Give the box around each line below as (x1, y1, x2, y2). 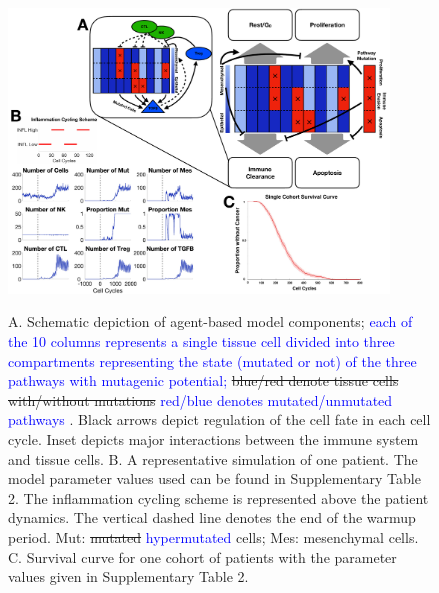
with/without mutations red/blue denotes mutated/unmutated (8, 389, 393, 410)
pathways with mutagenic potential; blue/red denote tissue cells (8, 370, 399, 391)
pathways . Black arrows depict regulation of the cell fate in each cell (8, 409, 431, 430)
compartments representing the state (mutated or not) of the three (8, 350, 417, 371)
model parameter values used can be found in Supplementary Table (8, 468, 421, 489)
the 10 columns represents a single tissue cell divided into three (8, 331, 395, 351)
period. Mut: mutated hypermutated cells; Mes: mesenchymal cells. (8, 526, 419, 547)
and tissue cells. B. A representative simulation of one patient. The (8, 448, 418, 469)
